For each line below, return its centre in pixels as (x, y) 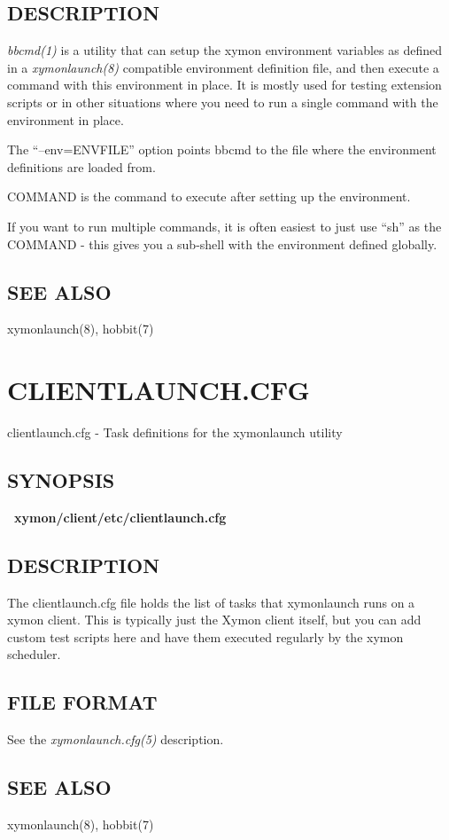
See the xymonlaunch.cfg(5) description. (116, 739)
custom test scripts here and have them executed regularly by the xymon (205, 636)
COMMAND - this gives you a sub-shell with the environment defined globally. (222, 243)
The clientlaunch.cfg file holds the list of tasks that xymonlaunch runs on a (211, 602)
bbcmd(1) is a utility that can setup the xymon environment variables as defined (224, 50)
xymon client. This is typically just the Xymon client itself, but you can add (214, 620)
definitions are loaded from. (81, 166)
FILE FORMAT (82, 702)
